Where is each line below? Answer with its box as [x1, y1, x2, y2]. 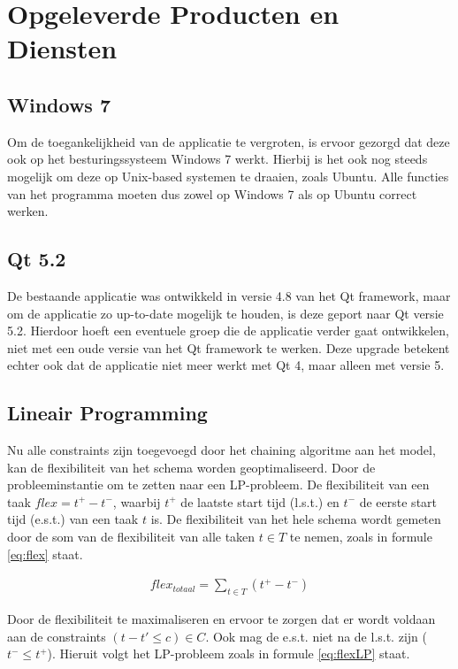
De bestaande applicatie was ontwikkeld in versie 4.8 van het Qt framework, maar [7, 286, 451, 304]
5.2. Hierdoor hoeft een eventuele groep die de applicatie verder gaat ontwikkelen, [7, 321, 449, 340]
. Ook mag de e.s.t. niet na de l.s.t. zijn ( [205, 627, 427, 645]
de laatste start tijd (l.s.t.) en [180, 492, 340, 511]
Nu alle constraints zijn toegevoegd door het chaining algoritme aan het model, [7, 441, 436, 459]
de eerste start [359, 492, 438, 511]
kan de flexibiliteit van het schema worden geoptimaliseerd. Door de [7, 458, 376, 476]
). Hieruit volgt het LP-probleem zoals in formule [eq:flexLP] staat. [47, 644, 410, 663]
